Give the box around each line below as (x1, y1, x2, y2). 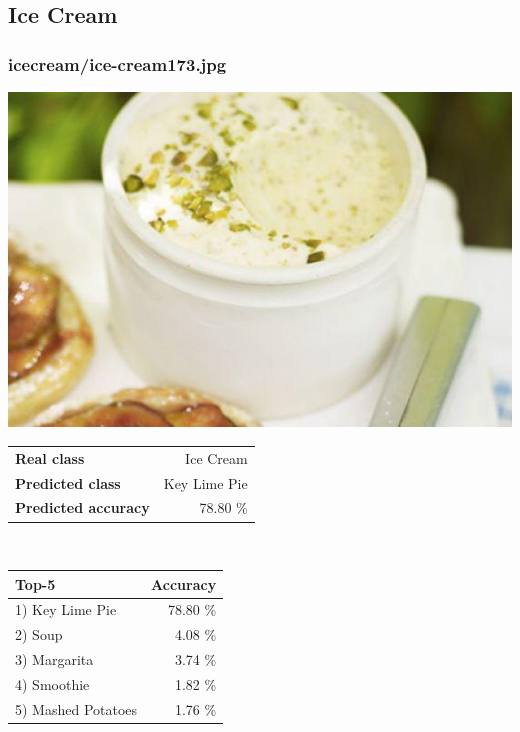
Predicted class (15, 472, 121, 493)
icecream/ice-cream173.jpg (8, 51, 227, 76)
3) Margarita (15, 649, 94, 670)
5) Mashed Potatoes (15, 698, 138, 719)
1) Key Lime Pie (15, 599, 117, 620)
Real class (15, 447, 85, 468)
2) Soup (15, 624, 63, 645)
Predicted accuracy (15, 497, 150, 518)
